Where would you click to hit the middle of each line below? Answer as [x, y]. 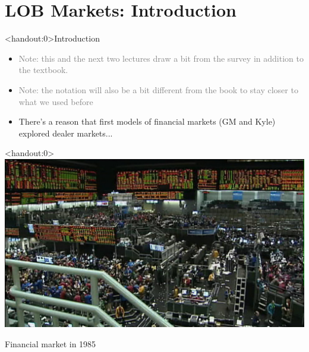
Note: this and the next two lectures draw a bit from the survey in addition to [161, 58]
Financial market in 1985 [51, 343]
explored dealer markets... [66, 133]
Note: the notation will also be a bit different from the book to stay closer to [158, 89]
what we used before [56, 101]
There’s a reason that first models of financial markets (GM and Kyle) [147, 121]
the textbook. [43, 70]
